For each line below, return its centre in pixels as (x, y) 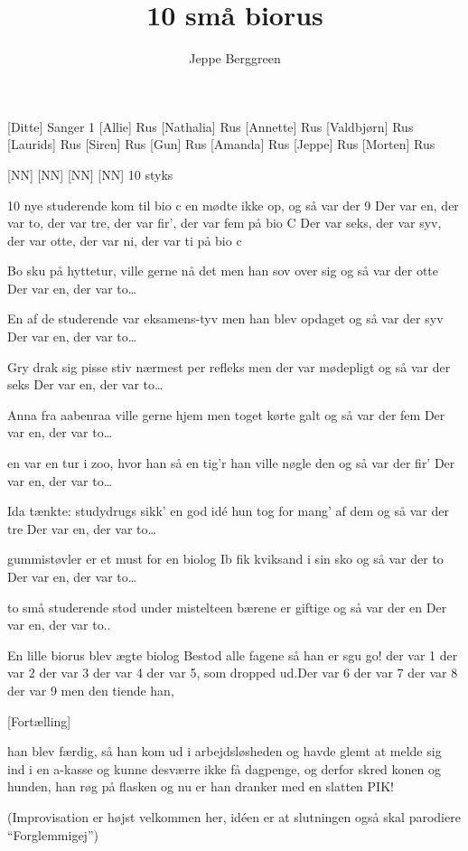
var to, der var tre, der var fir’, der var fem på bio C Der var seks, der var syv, (225, 223)
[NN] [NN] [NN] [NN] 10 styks (90, 174)
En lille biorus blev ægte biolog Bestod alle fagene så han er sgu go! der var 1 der (233, 655)
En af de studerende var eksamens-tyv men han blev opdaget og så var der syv (225, 318)
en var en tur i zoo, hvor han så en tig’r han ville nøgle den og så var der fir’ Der (231, 463)
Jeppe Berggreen (235, 58)
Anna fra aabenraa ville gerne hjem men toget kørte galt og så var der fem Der (226, 414)
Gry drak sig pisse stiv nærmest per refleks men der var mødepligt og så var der (229, 366)
